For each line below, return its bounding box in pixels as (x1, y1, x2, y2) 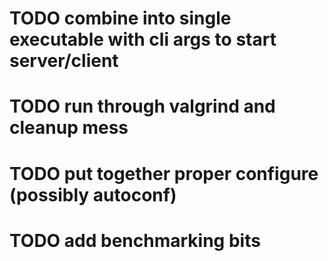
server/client (9, 50, 119, 72)
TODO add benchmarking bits (9, 229, 261, 252)
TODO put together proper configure (9, 162, 319, 185)
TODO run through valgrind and (9, 95, 276, 118)
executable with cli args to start (9, 28, 277, 51)
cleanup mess (9, 117, 129, 139)
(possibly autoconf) (9, 183, 177, 206)
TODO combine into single (9, 7, 232, 30)
